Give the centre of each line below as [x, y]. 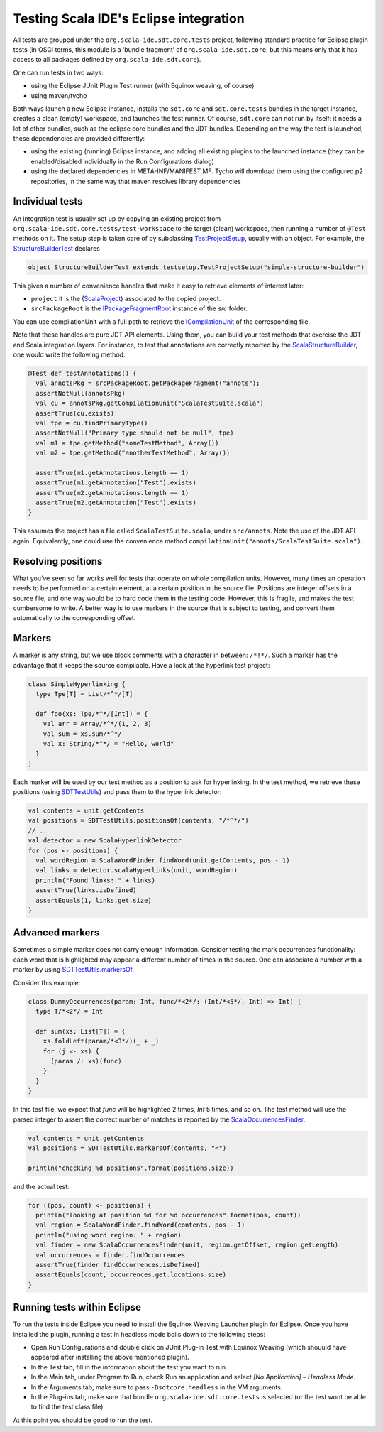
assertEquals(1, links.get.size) [94, 900]
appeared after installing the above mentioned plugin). [110, 1357]
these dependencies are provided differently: [79, 139]
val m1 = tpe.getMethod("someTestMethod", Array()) [127, 443]
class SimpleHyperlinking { [77, 684]
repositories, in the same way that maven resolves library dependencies [136, 181]
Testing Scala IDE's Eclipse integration [129, 18]
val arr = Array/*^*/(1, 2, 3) [97, 724]
